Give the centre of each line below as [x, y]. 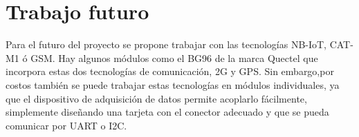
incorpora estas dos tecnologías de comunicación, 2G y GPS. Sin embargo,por [170, 71]
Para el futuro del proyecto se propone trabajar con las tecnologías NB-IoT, [166, 44]
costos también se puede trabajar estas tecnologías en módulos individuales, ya [173, 84]
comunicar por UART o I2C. [66, 125]
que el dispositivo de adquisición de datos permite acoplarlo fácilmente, [156, 98]
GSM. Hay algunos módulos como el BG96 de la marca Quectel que [174, 57]
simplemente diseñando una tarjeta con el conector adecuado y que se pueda [167, 112]
